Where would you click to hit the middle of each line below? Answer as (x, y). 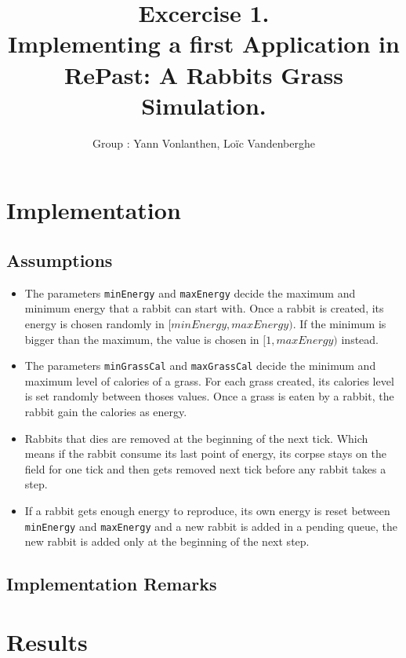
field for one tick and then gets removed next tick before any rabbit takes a (205, 468)
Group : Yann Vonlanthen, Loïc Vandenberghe (204, 143)
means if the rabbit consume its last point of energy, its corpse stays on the (205, 453)
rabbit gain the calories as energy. (106, 411)
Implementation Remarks (112, 584)
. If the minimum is (339, 323)
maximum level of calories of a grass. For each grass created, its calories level (209, 380)
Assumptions (60, 260)
